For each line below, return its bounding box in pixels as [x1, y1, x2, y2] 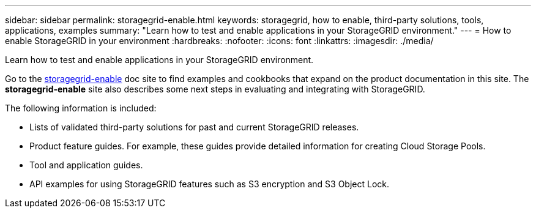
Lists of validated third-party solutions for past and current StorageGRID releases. [29, 122, 359, 132]
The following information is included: [5, 103, 157, 113]
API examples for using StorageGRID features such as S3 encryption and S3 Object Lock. [29, 179, 390, 189]
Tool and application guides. [29, 160, 143, 170]
